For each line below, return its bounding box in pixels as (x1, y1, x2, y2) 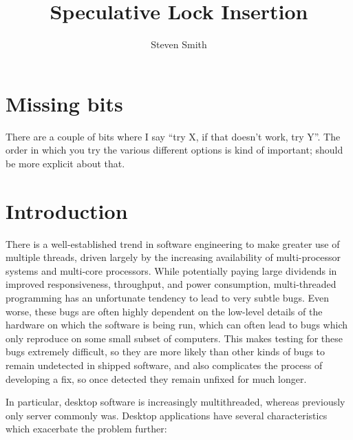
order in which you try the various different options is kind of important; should (6, 143, 343, 157)
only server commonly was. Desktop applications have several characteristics (6, 408, 328, 422)
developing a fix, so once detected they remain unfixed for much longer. (6, 371, 307, 386)
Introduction (6, 196, 128, 224)
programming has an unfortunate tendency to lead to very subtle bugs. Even (6, 290, 330, 304)
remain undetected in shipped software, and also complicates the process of (6, 357, 323, 372)
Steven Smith (151, 37, 207, 52)
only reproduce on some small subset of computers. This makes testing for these (6, 331, 343, 345)
